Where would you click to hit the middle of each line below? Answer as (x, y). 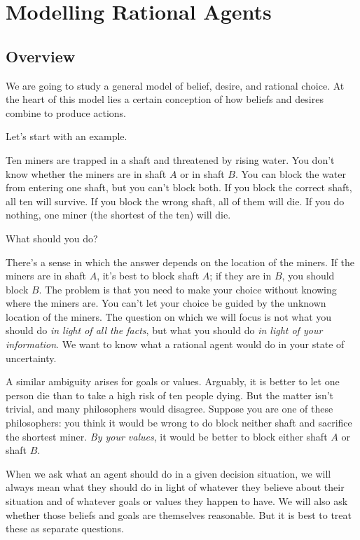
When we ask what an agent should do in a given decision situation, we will (168, 473)
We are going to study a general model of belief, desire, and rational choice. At (175, 85)
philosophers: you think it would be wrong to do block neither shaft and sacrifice (179, 423)
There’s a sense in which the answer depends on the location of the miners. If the (180, 262)
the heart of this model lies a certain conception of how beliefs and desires (165, 99)
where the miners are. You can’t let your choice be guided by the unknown (166, 303)
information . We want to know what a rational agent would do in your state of (175, 344)
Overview (41, 56)
